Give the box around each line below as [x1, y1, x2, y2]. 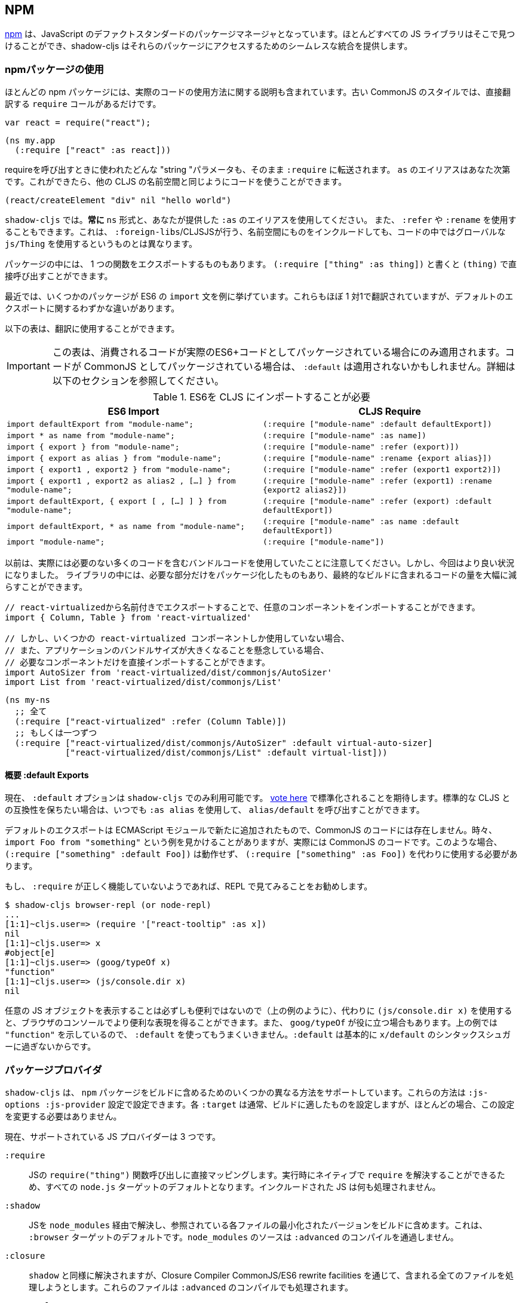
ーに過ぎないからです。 [5, 1041, 96, 1052]
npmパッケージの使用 [5, 63, 104, 75]
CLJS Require [358, 405, 421, 418]
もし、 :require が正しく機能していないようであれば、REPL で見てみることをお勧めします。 [5, 881, 373, 892]
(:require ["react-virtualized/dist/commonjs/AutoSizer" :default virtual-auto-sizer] [14, 738, 433, 748]
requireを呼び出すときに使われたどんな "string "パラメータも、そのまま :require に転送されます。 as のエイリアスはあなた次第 [5, 164, 511, 175]
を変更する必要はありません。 [5, 1111, 122, 1122]
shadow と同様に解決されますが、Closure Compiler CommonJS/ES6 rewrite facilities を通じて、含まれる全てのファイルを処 [29, 1270, 514, 1281]
